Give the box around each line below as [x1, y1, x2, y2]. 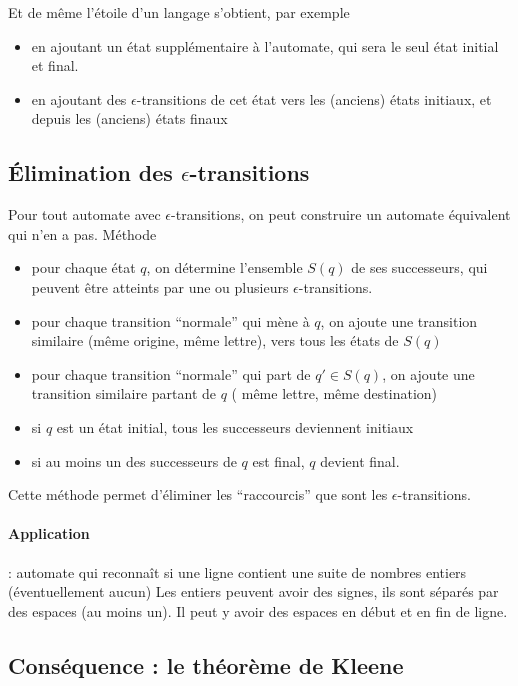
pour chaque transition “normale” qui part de [31, 363, 311, 384]
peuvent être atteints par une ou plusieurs [31, 276, 289, 297]
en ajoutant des [31, 88, 127, 109]
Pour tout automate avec [8, 204, 161, 225]
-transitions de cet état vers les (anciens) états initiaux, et [136, 88, 492, 109]
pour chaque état [31, 257, 136, 278]
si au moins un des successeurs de [31, 450, 237, 471]
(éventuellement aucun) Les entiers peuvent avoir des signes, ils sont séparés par [8, 581, 499, 602]
